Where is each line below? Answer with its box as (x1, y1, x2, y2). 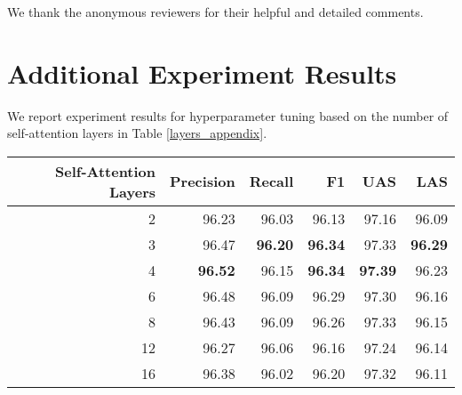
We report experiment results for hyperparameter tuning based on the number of (7, 106, 449, 125)
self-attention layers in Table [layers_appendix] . (7, 124, 267, 142)
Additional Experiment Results (7, 54, 397, 91)
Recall (249, 171, 294, 192)
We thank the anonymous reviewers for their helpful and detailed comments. (7, 3, 424, 20)
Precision (170, 171, 235, 192)
